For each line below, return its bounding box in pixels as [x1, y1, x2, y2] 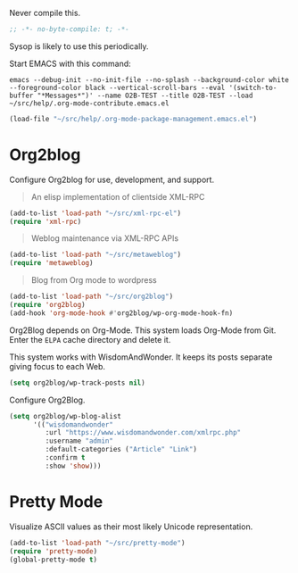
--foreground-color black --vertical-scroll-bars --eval [9, 83, 226, 92]
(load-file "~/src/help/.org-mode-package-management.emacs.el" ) [9, 114, 257, 123]
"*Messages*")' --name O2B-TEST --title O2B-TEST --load [37, 91, 253, 100]
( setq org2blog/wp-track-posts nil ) [9, 378, 145, 387]
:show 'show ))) [45, 461, 102, 470]
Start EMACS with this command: [9, 58, 131, 69]
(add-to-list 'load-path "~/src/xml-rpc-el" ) [9, 209, 181, 218]
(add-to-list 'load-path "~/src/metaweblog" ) [9, 250, 181, 260]
